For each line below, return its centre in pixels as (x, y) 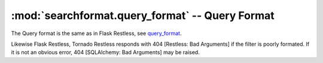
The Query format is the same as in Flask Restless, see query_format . (96, 33)
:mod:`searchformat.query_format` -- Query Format (143, 15)
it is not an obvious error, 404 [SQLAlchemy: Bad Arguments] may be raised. (105, 52)
